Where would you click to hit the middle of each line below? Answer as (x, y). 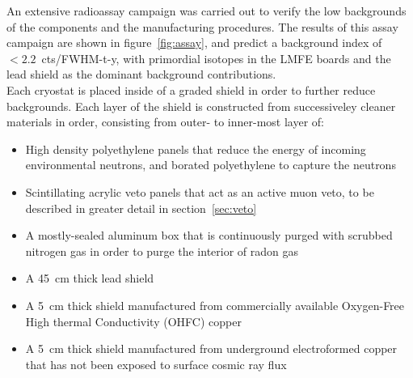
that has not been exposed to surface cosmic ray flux (156, 364)
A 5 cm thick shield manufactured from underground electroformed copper (211, 348)
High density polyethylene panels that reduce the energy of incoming (196, 149)
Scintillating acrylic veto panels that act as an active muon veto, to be (200, 191)
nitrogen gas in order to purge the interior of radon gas (162, 251)
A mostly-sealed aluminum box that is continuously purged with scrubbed (209, 235)
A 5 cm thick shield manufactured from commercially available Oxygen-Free (215, 305)
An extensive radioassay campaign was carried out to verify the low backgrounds (206, 11)
